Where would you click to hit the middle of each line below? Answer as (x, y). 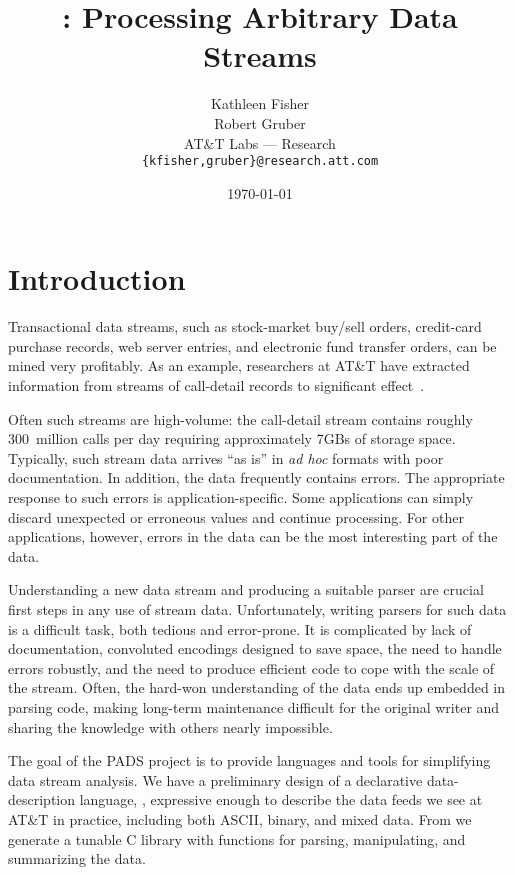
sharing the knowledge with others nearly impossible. (170, 726)
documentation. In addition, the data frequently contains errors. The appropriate (256, 477)
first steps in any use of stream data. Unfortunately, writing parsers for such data (257, 609)
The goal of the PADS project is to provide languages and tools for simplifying (249, 760)
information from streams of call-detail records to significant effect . (216, 385)
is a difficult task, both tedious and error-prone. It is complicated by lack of (240, 628)
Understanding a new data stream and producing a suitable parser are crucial (246, 589)
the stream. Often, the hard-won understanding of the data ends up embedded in (256, 687)
